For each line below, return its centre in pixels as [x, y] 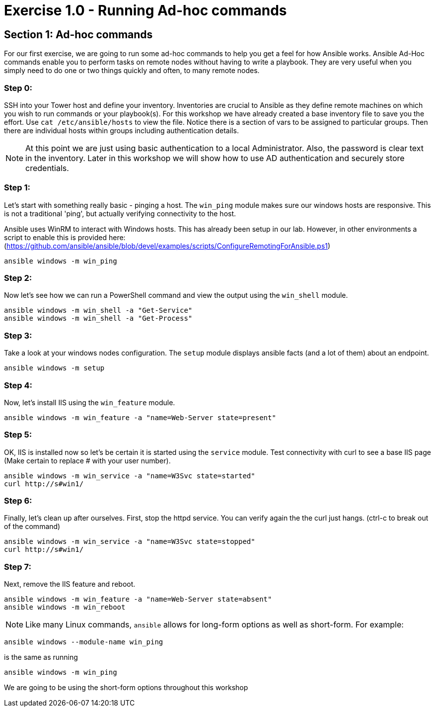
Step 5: [18, 435]
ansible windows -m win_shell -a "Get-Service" [98, 311]
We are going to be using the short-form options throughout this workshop [126, 688]
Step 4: [18, 385]
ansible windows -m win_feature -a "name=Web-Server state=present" [140, 417]
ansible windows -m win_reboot [65, 607]
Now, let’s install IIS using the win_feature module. [90, 402]
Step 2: [18, 278]
